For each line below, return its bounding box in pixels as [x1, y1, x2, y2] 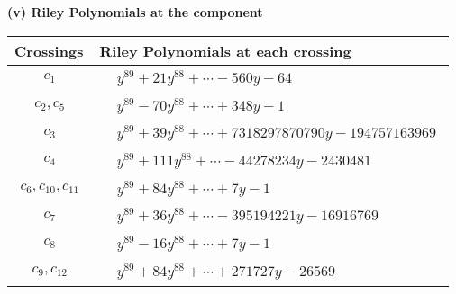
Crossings [14, 40, 84, 61]
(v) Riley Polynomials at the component [7, 3, 263, 21]
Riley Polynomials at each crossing [99, 40, 351, 61]
